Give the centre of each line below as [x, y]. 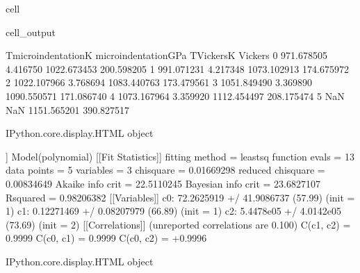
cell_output [31, 32]
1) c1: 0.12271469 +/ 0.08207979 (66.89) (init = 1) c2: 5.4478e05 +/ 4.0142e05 [173, 211]
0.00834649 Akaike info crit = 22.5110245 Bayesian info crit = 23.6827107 [163, 183]
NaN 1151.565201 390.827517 [68, 109]
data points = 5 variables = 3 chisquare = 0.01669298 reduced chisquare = [165, 170]
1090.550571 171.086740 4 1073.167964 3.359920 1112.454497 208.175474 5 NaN [175, 96]
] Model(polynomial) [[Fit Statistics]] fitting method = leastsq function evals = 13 [180, 156]
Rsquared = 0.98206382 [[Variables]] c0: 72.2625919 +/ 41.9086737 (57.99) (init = [180, 197]
